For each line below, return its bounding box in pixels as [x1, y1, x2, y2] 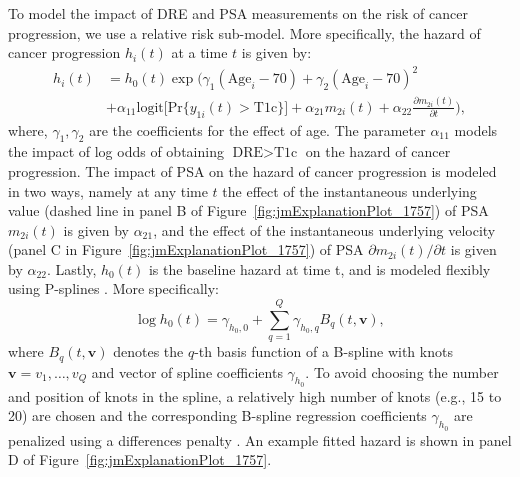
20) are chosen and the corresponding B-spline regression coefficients [8, 405, 427, 426]
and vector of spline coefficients [91, 361, 283, 382]
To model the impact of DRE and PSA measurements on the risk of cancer [8, 3, 468, 23]
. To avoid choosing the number [305, 361, 499, 382]
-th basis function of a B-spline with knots [194, 341, 453, 362]
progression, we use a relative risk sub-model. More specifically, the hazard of [8, 22, 481, 43]
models [454, 119, 498, 140]
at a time [171, 42, 228, 63]
